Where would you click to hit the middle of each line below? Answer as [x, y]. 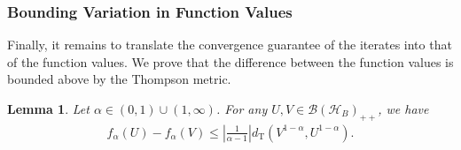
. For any [242, 109]
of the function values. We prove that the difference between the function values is [230, 61]
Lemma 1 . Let [48, 109]
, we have [403, 109]
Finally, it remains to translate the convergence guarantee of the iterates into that [230, 45]
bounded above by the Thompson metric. [119, 79]
